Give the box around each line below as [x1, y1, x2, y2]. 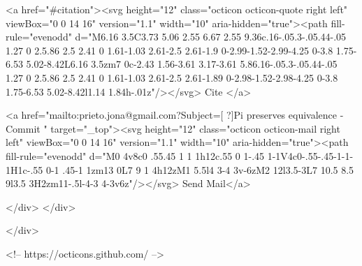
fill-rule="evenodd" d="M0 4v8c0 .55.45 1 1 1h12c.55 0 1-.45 [6, 148, 265, 163]
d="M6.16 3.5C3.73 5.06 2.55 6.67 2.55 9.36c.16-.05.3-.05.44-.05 [75, 29, 347, 44]
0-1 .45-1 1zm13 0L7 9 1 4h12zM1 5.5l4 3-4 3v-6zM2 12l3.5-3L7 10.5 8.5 [45, 162, 354, 177]
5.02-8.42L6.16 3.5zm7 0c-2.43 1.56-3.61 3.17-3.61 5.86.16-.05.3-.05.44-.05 [26, 57, 338, 71]
